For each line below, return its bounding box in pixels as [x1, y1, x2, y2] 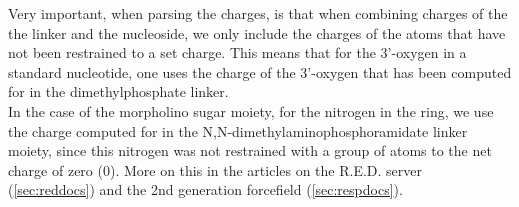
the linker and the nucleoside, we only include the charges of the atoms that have [8, 22, 506, 43]
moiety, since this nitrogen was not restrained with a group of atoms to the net [8, 140, 492, 161]
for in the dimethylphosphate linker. [8, 81, 229, 102]
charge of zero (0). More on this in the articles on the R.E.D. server [8, 159, 423, 180]
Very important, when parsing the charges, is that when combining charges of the [8, 3, 508, 23]
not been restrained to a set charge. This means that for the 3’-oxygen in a [8, 42, 467, 63]
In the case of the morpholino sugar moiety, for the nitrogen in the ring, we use [8, 100, 494, 121]
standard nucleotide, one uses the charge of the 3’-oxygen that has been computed [8, 61, 512, 82]
